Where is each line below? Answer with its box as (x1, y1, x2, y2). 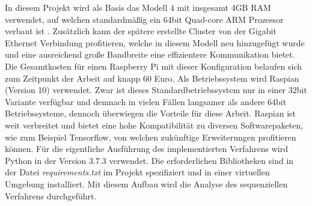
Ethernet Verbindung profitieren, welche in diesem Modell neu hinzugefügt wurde (5, 36, 305, 49)
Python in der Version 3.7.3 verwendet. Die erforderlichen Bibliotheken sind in (5, 154, 294, 166)
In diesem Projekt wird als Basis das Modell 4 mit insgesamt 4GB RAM (5, 1, 271, 13)
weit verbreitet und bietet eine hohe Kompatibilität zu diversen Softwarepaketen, (5, 118, 304, 131)
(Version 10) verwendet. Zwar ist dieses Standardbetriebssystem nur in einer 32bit (5, 83, 307, 96)
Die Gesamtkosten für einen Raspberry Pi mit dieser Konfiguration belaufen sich (5, 59, 302, 72)
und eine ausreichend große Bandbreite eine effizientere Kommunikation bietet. (5, 48, 295, 61)
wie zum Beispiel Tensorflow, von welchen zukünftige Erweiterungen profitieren (5, 130, 296, 143)
